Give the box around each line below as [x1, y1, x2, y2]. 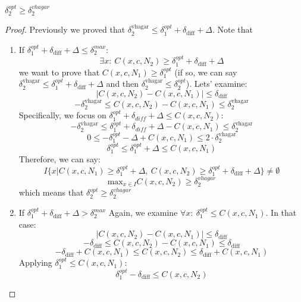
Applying [18, 256, 52, 269]
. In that [265, 206, 297, 219]
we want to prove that [18, 65, 100, 78]
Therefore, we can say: [18, 153, 101, 165]
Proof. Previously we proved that [5, 23, 126, 36]
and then [106, 77, 139, 90]
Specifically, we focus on [18, 109, 106, 121]
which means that [18, 186, 84, 199]
